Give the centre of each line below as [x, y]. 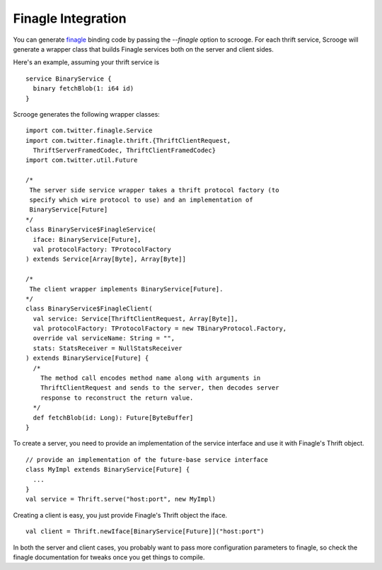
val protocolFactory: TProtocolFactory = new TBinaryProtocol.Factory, [160, 328]
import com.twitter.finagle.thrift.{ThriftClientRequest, [128, 140]
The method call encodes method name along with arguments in [150, 378]
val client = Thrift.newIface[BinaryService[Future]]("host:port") [145, 531]
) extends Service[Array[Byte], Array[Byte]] [106, 259]
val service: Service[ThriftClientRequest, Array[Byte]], [135, 319]
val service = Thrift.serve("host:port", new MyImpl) [121, 499]
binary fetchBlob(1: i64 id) [83, 89]
